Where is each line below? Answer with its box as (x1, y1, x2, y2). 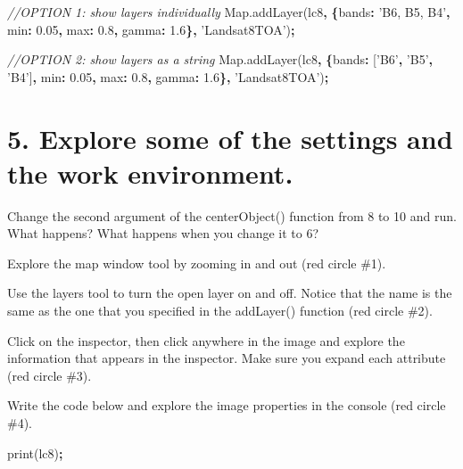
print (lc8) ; (7, 443, 63, 462)
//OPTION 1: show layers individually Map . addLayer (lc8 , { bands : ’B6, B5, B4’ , (7, 3, 451, 21)
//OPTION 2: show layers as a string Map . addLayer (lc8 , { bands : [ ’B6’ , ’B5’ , (7, 50, 434, 69)
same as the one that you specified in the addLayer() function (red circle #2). (7, 301, 433, 320)
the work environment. (7, 154, 294, 191)
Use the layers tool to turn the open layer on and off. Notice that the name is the (7, 284, 452, 302)
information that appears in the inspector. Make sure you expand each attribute (7, 349, 446, 367)
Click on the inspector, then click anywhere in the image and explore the (7, 331, 405, 350)
